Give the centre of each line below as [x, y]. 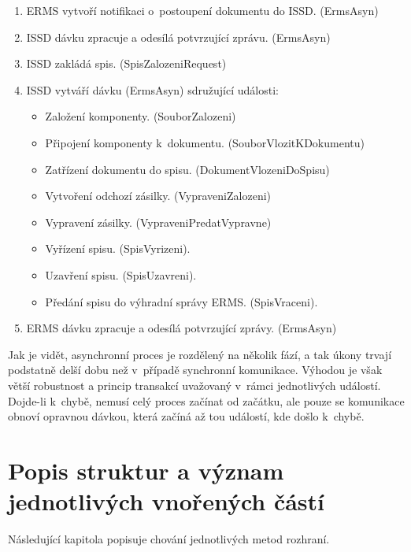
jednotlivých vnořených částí [167, 501]
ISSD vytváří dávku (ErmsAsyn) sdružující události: [152, 89]
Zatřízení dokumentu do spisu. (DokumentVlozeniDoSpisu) [187, 169]
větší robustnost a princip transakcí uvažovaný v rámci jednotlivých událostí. [194, 385]
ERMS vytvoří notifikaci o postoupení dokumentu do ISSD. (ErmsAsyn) [202, 10]
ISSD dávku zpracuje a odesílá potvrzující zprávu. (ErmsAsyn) [178, 37]
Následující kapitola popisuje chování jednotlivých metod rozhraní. [169, 539]
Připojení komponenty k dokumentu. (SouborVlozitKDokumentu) [205, 142]
